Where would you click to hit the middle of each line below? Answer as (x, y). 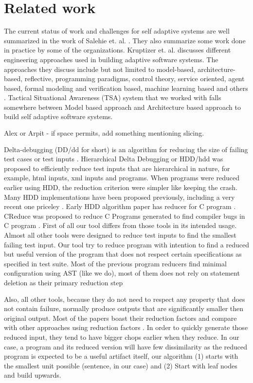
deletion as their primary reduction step (63, 282)
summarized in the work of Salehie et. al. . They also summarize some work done (125, 40)
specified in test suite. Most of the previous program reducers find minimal (115, 263)
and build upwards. (33, 375)
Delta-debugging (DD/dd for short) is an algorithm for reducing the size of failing (126, 149)
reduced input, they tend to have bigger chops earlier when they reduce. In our (122, 337)
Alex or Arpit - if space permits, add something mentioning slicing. (104, 133)
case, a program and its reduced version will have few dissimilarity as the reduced (126, 346)
